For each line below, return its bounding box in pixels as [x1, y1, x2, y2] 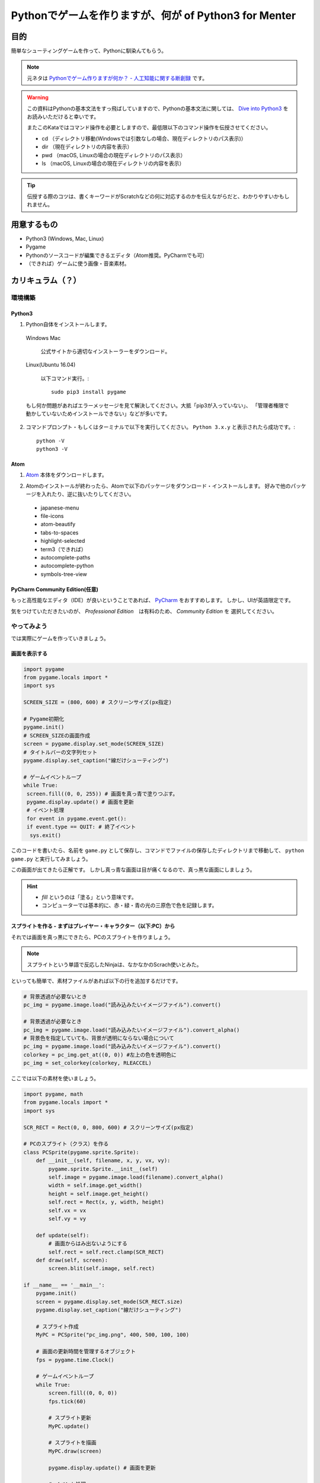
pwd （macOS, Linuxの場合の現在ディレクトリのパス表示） [41, 151, 186, 158]
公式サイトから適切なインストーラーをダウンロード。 [40, 348, 171, 355]
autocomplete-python [40, 562, 94, 569]
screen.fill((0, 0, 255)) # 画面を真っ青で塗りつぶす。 [27, 790, 178, 797]
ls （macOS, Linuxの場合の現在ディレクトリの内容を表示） [41, 160, 185, 167]
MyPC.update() [48, 1422, 89, 1430]
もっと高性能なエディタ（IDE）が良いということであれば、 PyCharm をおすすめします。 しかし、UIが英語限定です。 [11, 597, 294, 604]
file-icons [40, 513, 65, 520]
